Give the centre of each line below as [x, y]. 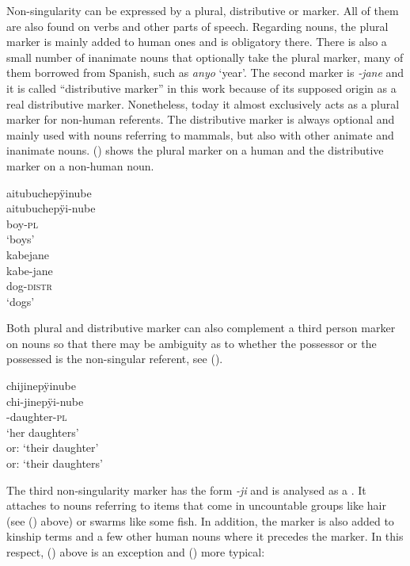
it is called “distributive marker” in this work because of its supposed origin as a [201, 88]
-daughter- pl [37, 417]
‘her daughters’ [43, 432]
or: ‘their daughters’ [55, 463]
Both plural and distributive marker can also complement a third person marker [201, 328]
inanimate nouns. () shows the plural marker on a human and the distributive [195, 150]
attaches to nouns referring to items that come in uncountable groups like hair [197, 505]
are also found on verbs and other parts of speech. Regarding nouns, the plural [197, 26]
